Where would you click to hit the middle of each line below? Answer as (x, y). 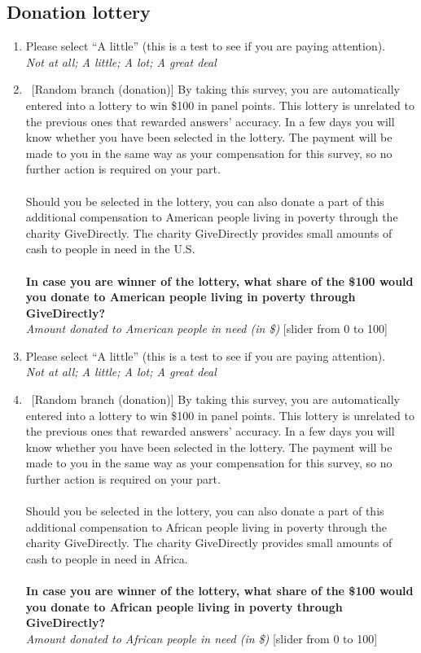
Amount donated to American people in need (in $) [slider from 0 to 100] (206, 329)
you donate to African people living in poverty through (184, 606)
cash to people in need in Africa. (107, 559)
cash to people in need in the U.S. (110, 249)
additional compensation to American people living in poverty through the (212, 217)
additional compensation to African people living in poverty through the (206, 526)
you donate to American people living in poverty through (191, 297)
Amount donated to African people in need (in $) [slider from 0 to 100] (202, 638)
